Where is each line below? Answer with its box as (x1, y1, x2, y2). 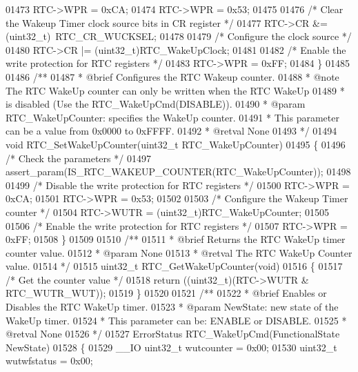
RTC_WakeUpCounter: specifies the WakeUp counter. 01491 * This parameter (6, 110, 339, 124)
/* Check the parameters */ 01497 (6, 150, 151, 165)
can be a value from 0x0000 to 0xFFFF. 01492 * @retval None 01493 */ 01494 (6, 124, 337, 138)
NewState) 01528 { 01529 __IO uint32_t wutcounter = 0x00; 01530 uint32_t (6, 340, 337, 354)
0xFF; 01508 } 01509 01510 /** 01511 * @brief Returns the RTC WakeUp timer (6, 232, 346, 246)
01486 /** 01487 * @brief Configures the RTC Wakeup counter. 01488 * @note (6, 69, 339, 84)
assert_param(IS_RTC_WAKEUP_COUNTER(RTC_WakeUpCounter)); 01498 (6, 164, 351, 179)
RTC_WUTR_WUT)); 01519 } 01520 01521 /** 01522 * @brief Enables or (6, 286, 327, 300)
